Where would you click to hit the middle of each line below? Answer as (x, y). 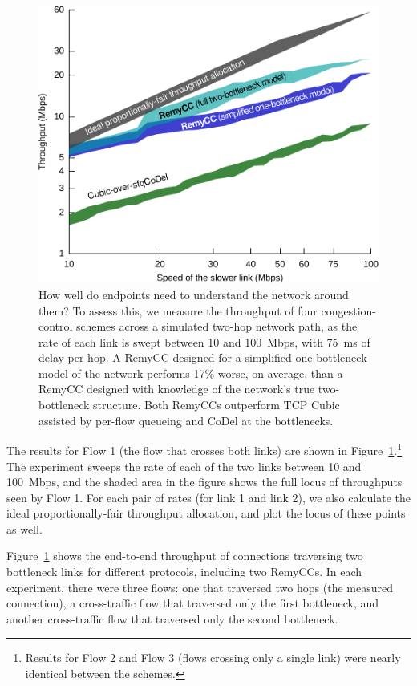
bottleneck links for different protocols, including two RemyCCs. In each (184, 572)
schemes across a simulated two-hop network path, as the (217, 326)
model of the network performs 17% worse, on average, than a (191, 373)
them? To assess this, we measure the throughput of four (178, 310)
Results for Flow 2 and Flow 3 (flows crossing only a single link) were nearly (213, 658)
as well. (24, 528)
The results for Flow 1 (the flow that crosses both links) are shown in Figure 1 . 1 (204, 449)
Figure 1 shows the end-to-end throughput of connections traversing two (185, 556)
